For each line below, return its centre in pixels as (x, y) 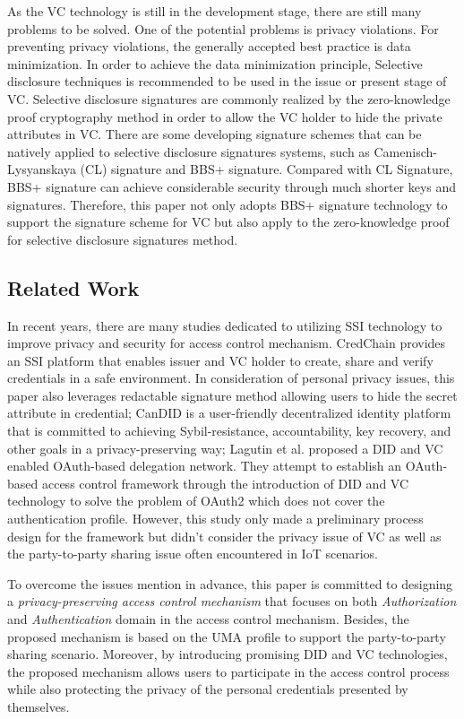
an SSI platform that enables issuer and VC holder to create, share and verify (220, 360)
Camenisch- (405, 151)
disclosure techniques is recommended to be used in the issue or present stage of (227, 81)
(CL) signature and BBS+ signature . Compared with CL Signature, (266, 169)
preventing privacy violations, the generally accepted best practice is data (209, 46)
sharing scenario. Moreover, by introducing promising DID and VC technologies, (228, 654)
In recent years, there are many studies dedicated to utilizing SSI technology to (225, 325)
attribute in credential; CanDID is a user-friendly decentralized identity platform (229, 413)
